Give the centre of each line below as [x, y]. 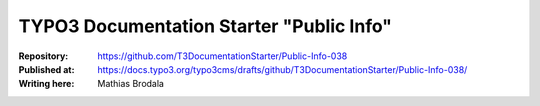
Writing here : [46, 84]
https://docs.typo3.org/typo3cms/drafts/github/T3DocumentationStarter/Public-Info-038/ [282, 69]
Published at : [46, 69]
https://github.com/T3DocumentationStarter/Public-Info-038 [222, 56]
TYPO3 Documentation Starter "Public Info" [205, 26]
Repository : [43, 56]
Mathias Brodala [131, 84]
